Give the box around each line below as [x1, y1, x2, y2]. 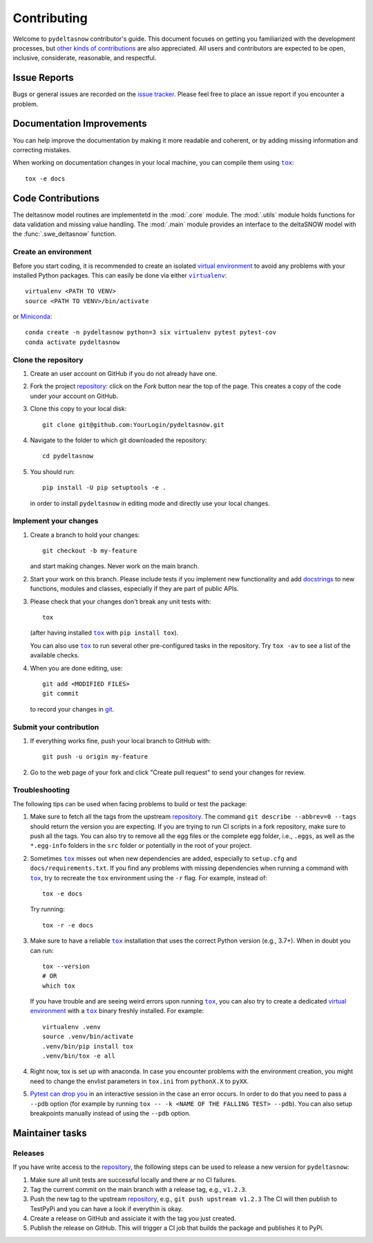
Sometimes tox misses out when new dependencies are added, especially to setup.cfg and [30, 854, 297, 862]
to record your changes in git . [30, 705, 115, 713]
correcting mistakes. [12, 145, 72, 154]
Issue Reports [12, 72, 74, 84]
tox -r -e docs [42, 921, 94, 929]
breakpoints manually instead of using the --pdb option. [30, 1109, 191, 1117]
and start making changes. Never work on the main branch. [30, 562, 200, 570]
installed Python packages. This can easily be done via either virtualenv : [12, 271, 227, 280]
